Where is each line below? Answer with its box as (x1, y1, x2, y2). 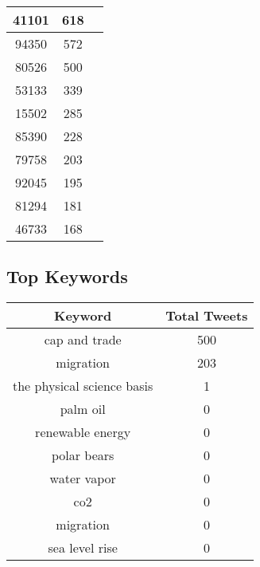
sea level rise (48, 538, 118, 557)
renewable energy (35, 423, 131, 442)
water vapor (49, 469, 116, 488)
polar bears (51, 446, 114, 465)
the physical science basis (13, 376, 153, 396)
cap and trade (44, 330, 122, 349)
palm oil (60, 400, 106, 419)
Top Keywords (6, 264, 128, 289)
